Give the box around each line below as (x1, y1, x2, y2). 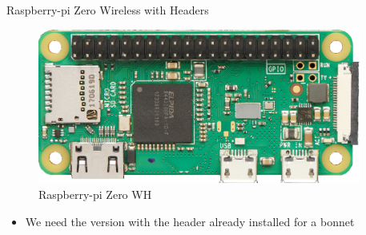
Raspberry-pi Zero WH (38, 186, 152, 203)
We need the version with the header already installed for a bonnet (25, 213, 355, 229)
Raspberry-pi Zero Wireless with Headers (6, 2, 209, 18)
